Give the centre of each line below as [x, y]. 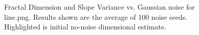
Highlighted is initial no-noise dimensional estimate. [85, 27]
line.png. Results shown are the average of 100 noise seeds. [96, 16]
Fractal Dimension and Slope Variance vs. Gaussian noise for [99, 7]
